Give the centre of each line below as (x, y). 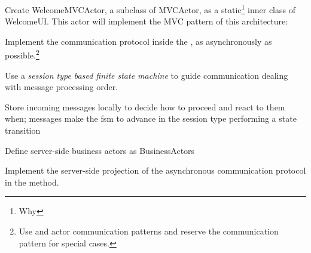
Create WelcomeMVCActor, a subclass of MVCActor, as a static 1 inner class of (150, 9)
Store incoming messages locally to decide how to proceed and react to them (145, 107)
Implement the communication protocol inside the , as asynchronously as (138, 41)
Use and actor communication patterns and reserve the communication (149, 231)
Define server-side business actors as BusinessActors (100, 150)
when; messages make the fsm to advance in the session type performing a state (151, 118)
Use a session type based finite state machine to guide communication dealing (147, 75)
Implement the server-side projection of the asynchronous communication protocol (155, 170)
